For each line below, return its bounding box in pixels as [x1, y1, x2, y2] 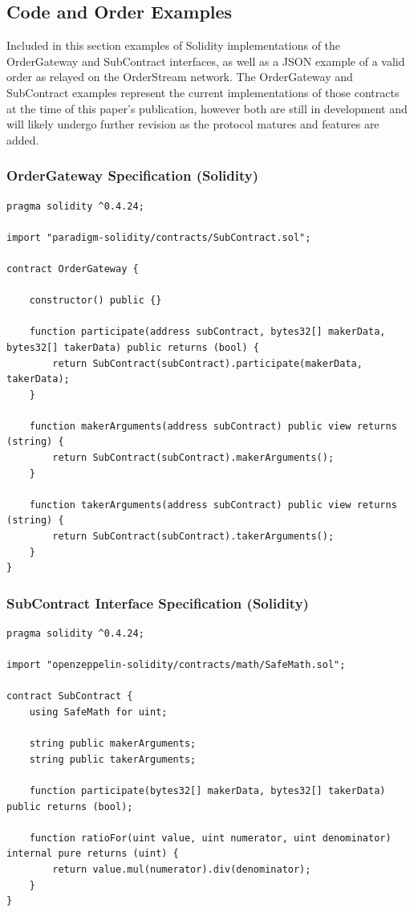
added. [6, 131, 39, 148]
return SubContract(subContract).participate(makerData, [52, 357, 363, 369]
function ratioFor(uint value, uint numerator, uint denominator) [29, 832, 392, 844]
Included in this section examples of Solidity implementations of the [6, 37, 341, 54]
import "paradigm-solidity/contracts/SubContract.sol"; [6, 231, 311, 243]
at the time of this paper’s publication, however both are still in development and [6, 100, 408, 116]
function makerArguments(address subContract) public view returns [29, 420, 397, 432]
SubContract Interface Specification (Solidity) [6, 592, 309, 613]
